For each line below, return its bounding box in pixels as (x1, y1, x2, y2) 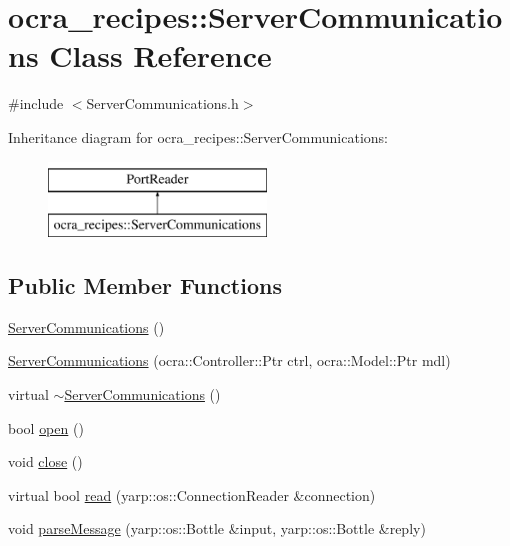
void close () (8, 451, 83, 472)
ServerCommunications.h (86, 93, 239, 114)
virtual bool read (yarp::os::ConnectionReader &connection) (8, 484, 376, 505)
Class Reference (49, 35, 272, 76)
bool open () (8, 417, 84, 438)
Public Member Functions (8, 270, 282, 301)
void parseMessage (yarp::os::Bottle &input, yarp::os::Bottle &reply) (8, 518, 426, 539)
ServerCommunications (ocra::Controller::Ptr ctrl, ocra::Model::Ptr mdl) (8, 350, 451, 371)
